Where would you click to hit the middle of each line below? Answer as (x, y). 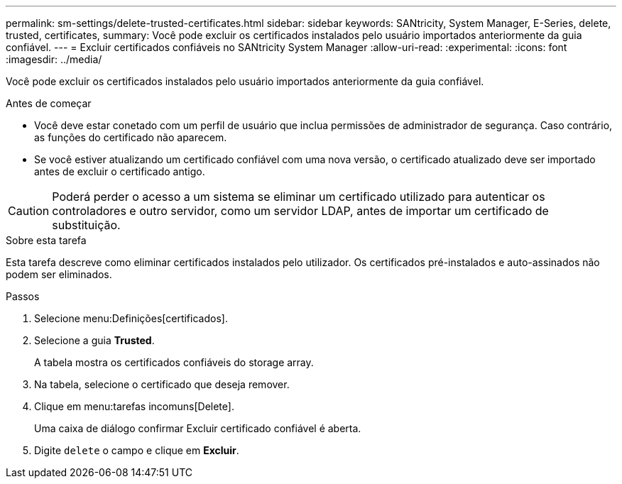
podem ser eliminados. (59, 274)
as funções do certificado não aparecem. (131, 137)
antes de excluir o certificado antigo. (120, 171)
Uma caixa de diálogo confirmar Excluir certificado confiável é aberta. (198, 428)
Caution (29, 211)
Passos (23, 296)
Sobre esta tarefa (46, 240)
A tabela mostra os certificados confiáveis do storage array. (174, 362)
